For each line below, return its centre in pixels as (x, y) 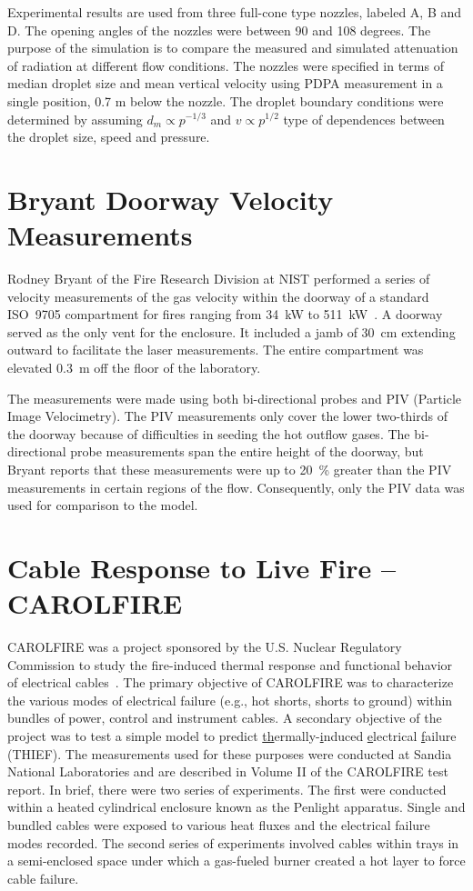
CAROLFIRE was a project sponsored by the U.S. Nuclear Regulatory (205, 647)
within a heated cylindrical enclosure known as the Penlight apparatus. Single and (236, 807)
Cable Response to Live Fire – (202, 567)
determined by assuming (75, 119)
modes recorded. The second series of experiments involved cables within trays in (233, 842)
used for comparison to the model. (103, 505)
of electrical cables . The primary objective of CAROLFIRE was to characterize (231, 682)
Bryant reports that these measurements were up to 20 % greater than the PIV (230, 469)
